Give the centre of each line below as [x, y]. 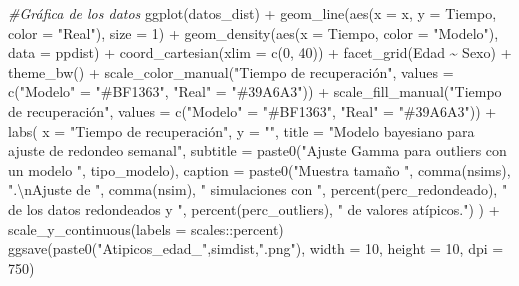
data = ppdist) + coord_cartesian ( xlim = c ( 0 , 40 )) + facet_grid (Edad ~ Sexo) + [260, 52]
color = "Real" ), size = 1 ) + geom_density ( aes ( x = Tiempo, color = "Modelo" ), [253, 32]
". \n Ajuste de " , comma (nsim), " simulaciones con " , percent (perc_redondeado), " [258, 189]
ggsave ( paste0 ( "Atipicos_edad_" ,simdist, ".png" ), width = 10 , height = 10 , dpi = [256, 248]
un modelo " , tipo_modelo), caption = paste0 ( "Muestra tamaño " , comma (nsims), [259, 169]
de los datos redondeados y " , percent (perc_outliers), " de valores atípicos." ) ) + [254, 208]
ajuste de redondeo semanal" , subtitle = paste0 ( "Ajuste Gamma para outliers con [257, 150]
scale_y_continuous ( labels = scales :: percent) [146, 228]
